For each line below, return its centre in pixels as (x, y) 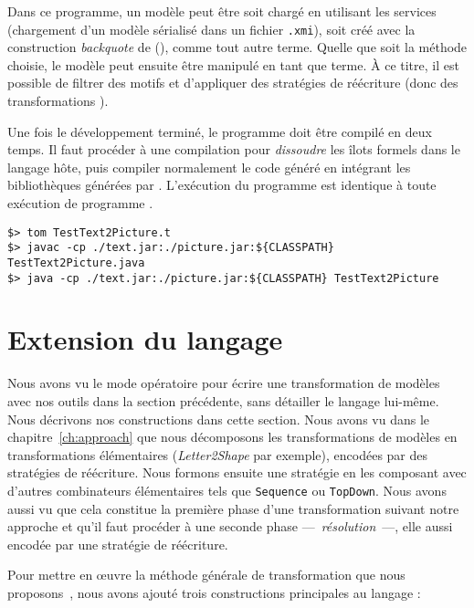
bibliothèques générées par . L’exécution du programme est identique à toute (222, 185)
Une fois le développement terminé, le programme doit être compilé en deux (220, 131)
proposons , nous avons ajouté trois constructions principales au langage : (214, 592)
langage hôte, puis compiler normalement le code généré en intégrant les (209, 167)
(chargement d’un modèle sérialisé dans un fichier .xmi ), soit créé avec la (211, 29)
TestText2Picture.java (76, 262)
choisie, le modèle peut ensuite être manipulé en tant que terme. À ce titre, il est (233, 64)
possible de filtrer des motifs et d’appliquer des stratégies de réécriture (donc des (233, 83)
